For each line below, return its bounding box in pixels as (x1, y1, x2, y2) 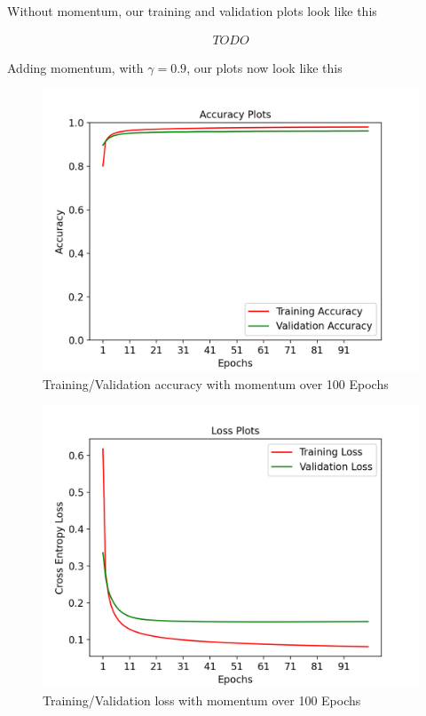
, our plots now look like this (186, 58, 343, 76)
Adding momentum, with (7, 58, 144, 76)
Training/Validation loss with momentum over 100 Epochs (43, 691, 361, 709)
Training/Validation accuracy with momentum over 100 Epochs (43, 374, 389, 393)
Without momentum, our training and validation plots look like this (7, 2, 377, 20)
